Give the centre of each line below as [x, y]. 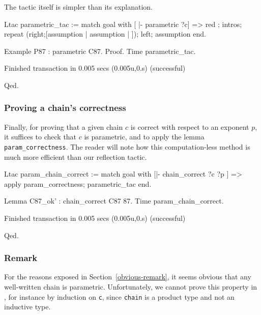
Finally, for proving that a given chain [64, 126]
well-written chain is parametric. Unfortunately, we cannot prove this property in [131, 287]
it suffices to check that [40, 137]
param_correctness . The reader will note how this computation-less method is [127, 146]
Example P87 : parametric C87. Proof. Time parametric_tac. [100, 51]
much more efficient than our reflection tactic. [76, 156]
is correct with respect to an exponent [190, 126]
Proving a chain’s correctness [65, 108]
